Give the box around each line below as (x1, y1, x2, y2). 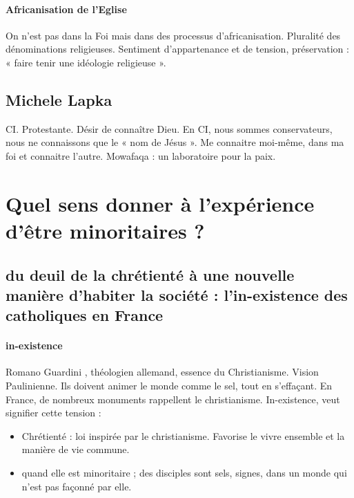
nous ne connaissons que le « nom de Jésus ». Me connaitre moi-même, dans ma (6, 135, 344, 149)
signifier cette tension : (6, 405, 101, 420)
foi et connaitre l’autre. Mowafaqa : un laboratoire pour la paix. (6, 148, 276, 163)
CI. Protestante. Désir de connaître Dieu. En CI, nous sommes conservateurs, (6, 121, 333, 136)
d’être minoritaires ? (6, 216, 205, 244)
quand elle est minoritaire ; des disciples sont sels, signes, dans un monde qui (21, 465, 347, 480)
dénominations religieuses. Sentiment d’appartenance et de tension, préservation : (6, 41, 349, 56)
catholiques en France (6, 304, 164, 326)
